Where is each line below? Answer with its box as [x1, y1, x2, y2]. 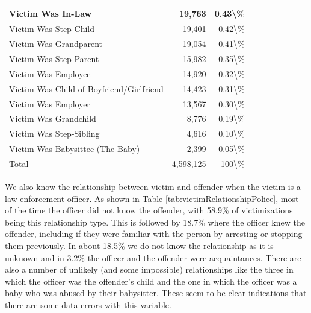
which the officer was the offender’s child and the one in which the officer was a [5, 274, 297, 287]
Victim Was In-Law [9, 7, 92, 19]
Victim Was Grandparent [9, 37, 103, 50]
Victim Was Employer [9, 97, 90, 110]
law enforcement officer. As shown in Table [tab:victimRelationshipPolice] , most [5, 192, 299, 204]
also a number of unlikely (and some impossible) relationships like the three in [5, 263, 294, 276]
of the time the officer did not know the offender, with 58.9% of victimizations [5, 204, 293, 217]
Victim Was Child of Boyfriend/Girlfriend [9, 82, 164, 95]
